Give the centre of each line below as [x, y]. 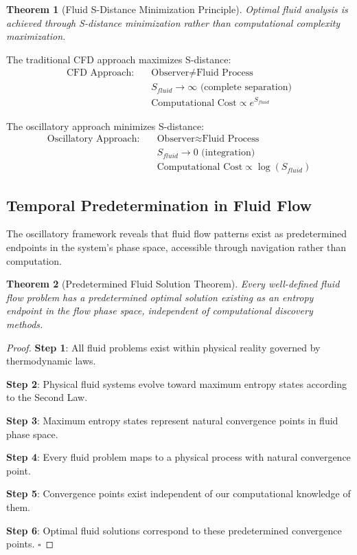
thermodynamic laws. [51, 361]
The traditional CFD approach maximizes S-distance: [119, 59]
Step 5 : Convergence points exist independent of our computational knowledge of [178, 493]
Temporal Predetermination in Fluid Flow [159, 205]
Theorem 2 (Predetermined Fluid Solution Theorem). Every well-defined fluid [173, 284]
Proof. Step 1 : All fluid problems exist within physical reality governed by [163, 347]
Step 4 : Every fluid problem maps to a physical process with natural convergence [178, 457]
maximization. [36, 36]
